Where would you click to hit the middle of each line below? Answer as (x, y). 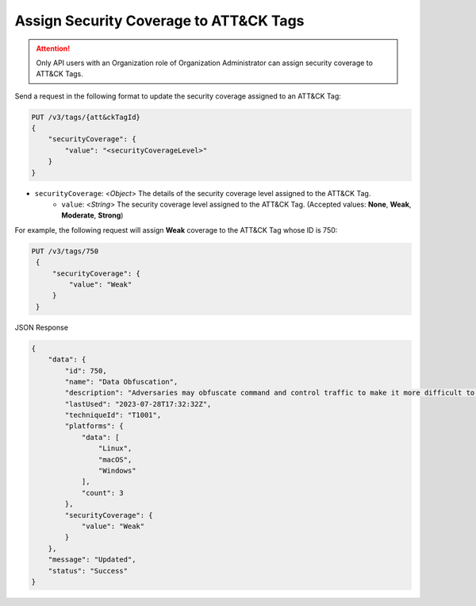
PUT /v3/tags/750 (65, 251)
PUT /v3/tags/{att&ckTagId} (86, 117)
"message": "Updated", (92, 560)
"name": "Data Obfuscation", (121, 382)
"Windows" (117, 471)
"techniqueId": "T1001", (113, 415)
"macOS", (115, 459)
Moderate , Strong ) (92, 215)
